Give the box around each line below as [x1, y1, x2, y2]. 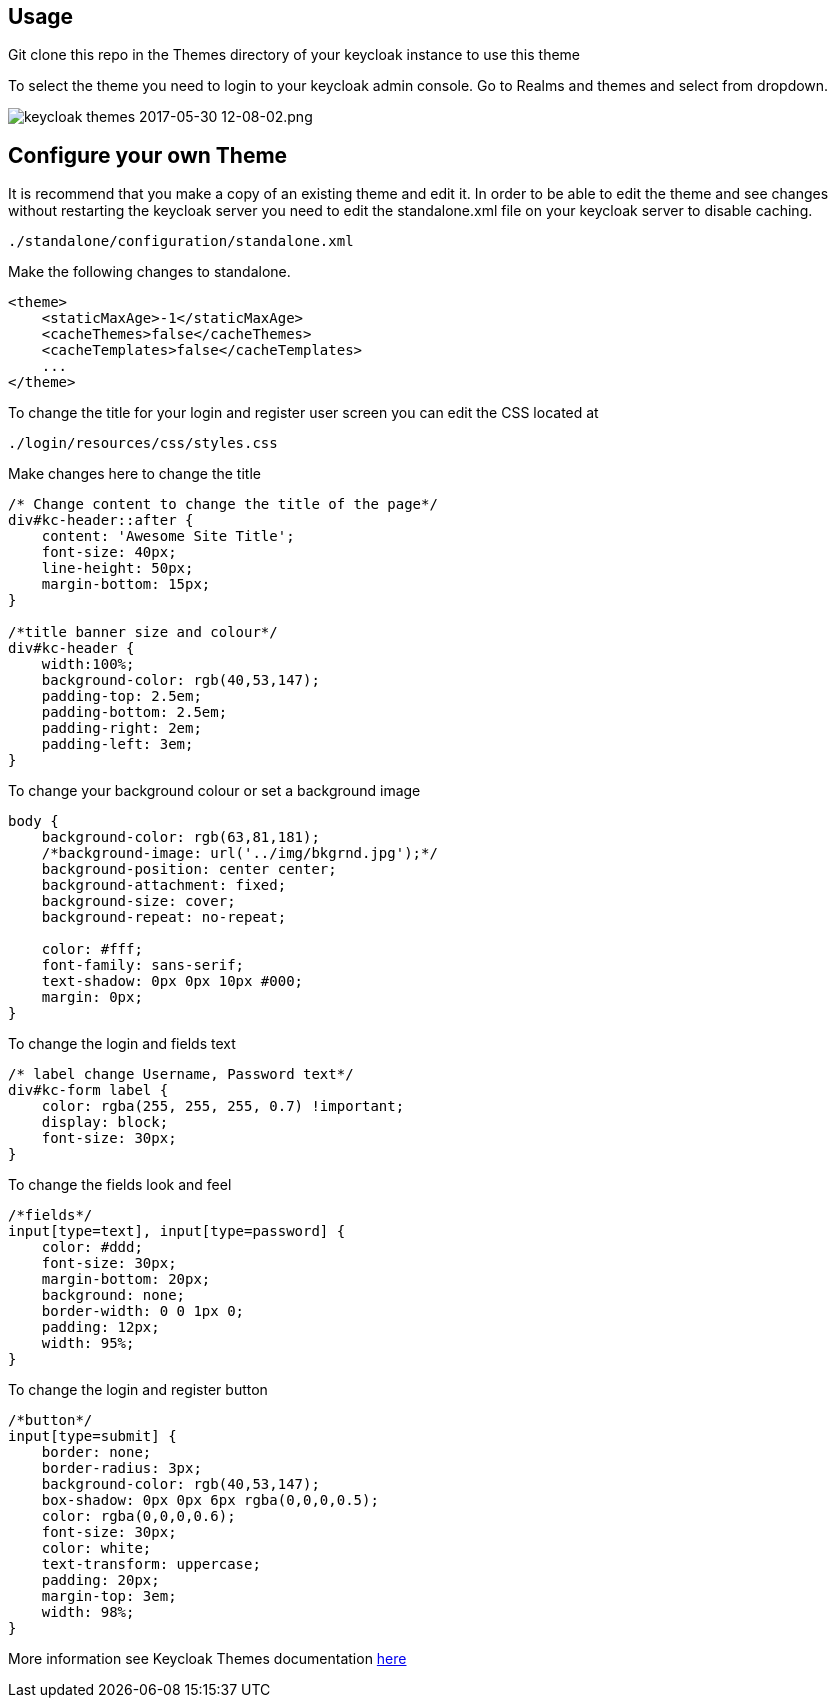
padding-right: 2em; [41, 720, 202, 737]
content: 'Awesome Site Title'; [41, 528, 295, 545]
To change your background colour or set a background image [8, 782, 421, 800]
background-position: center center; [41, 861, 337, 878]
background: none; [41, 1287, 186, 1304]
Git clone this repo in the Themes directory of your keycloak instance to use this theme [8, 46, 581, 64]
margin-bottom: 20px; [41, 1271, 211, 1288]
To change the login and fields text [8, 1035, 236, 1053]
